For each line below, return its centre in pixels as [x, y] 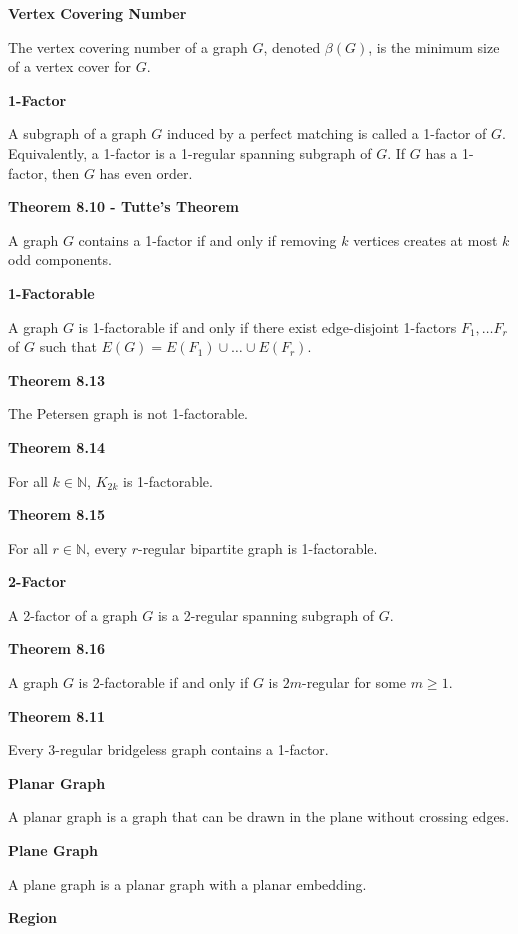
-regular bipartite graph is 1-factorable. [257, 547]
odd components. [60, 259]
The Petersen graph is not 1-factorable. [128, 413]
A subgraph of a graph [77, 133]
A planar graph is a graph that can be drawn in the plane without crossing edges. [259, 816]
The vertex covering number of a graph [128, 46]
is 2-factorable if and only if [163, 682]
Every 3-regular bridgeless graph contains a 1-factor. [168, 749]
